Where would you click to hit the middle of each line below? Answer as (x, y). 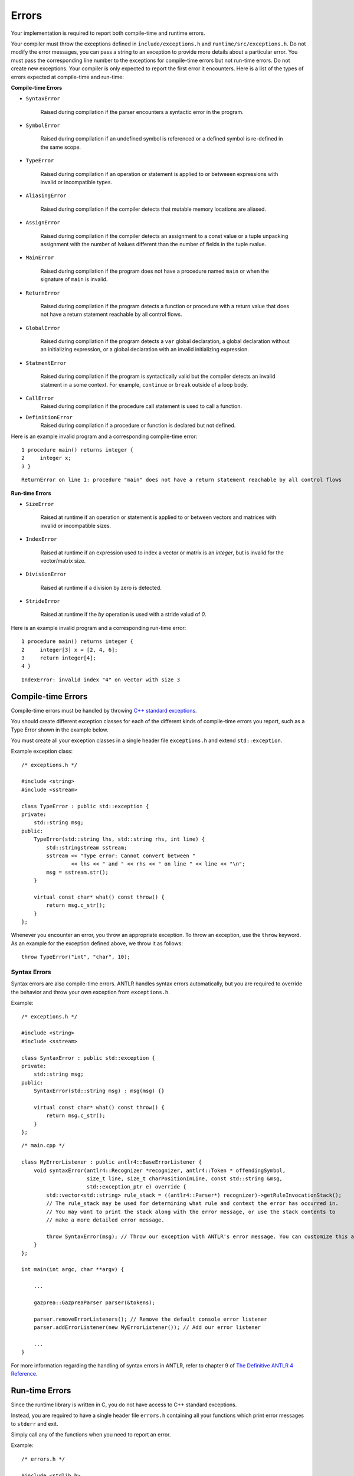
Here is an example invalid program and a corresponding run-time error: (99, 628)
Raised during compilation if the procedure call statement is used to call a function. (141, 406)
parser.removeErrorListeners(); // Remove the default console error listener (150, 1319)
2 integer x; (46, 458)
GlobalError (43, 328)
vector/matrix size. (63, 560)
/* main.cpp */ (43, 1146)
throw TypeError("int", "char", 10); (76, 957)
